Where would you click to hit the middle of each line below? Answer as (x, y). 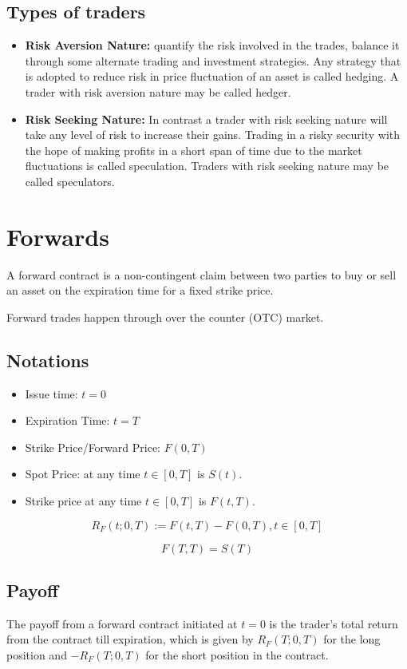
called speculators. (70, 181)
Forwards (58, 236)
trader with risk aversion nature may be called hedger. (158, 91)
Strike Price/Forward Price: (93, 447)
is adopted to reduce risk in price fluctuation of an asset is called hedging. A (212, 76)
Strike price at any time (83, 501)
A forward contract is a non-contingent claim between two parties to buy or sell (202, 274)
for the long (352, 639)
